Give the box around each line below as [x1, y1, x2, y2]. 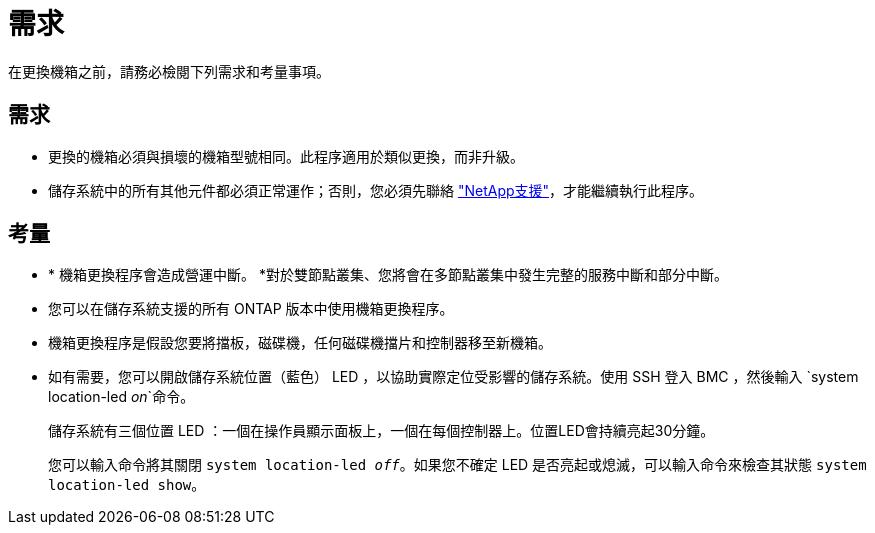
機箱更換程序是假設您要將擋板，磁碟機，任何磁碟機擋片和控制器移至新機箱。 [48, 334, 552, 352]
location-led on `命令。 [48, 388, 195, 406]
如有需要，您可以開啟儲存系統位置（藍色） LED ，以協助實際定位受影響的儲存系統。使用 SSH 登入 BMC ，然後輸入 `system [48, 368, 859, 386]
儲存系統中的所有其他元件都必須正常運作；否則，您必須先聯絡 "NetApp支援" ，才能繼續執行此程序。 [48, 181, 704, 199]
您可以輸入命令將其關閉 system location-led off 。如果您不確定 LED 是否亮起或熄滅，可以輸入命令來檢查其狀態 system [48, 456, 867, 474]
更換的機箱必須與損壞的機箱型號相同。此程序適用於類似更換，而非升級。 [48, 147, 524, 165]
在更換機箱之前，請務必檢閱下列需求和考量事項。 [8, 62, 330, 80]
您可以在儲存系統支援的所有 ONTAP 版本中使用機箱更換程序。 [48, 300, 454, 318]
